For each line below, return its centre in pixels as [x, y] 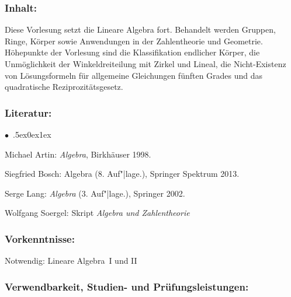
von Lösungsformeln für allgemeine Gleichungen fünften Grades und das [134, 75]
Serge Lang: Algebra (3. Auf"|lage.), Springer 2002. [95, 193]
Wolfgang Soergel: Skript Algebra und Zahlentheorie [97, 213]
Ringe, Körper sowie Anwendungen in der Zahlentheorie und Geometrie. [134, 41]
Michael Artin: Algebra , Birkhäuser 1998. [78, 154]
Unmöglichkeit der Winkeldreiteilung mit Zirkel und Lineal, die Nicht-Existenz [145, 64]
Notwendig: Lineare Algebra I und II [71, 261]
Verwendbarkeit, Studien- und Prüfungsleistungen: [127, 286]
